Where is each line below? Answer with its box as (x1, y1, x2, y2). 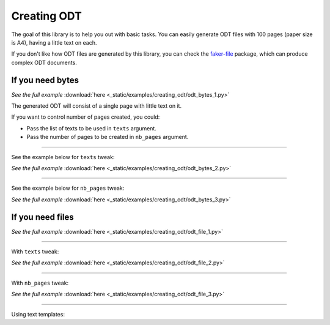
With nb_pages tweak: (11, 279, 69, 286)
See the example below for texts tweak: (11, 153, 115, 160)
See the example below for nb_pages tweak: (11, 184, 125, 192)
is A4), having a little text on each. (11, 39, 97, 46)
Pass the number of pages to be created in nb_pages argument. (26, 133, 189, 141)
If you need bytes (11, 75, 79, 85)
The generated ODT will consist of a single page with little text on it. (11, 102, 182, 110)
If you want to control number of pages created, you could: (11, 113, 160, 121)
